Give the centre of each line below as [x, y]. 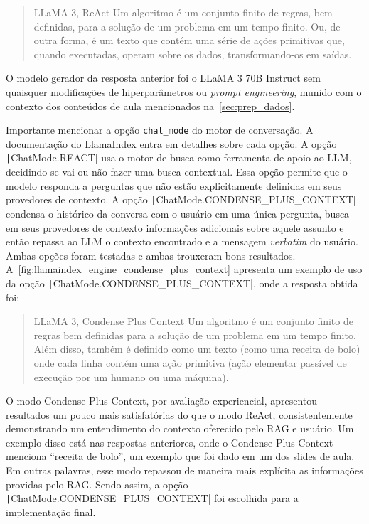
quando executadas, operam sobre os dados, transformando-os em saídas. [193, 54]
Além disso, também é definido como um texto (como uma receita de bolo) [197, 349]
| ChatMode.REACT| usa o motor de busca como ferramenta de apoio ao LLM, [179, 157]
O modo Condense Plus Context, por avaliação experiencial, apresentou [162, 401]
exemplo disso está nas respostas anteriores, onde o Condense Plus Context [170, 442]
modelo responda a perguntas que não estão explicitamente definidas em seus [174, 185]
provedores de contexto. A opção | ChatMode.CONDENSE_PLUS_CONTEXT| [181, 199]
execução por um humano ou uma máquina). [131, 376]
